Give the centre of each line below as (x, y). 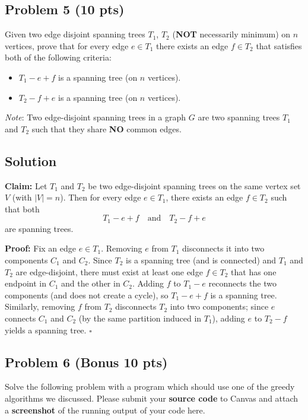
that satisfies (279, 45)
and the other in (91, 283)
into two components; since (219, 306)
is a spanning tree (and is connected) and (201, 260)
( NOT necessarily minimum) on (231, 34)
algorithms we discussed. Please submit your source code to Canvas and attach (152, 398)
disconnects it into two (223, 248)
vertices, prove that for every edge (67, 45)
